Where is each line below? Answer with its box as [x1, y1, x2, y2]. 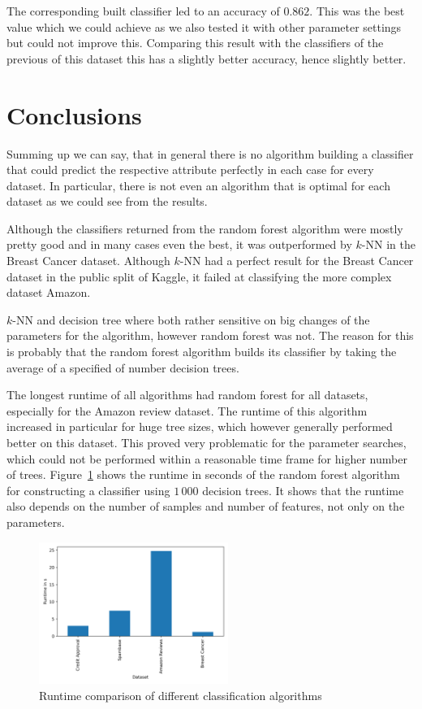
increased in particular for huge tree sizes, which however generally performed [6, 418, 393, 435]
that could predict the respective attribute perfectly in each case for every [6, 161, 374, 178]
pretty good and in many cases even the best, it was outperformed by [6, 236, 352, 253]
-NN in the [361, 236, 416, 253]
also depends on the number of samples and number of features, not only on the [6, 498, 405, 515]
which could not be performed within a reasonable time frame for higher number [6, 450, 407, 467]
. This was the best [309, 2, 405, 19]
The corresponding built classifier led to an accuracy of [6, 2, 280, 19]
